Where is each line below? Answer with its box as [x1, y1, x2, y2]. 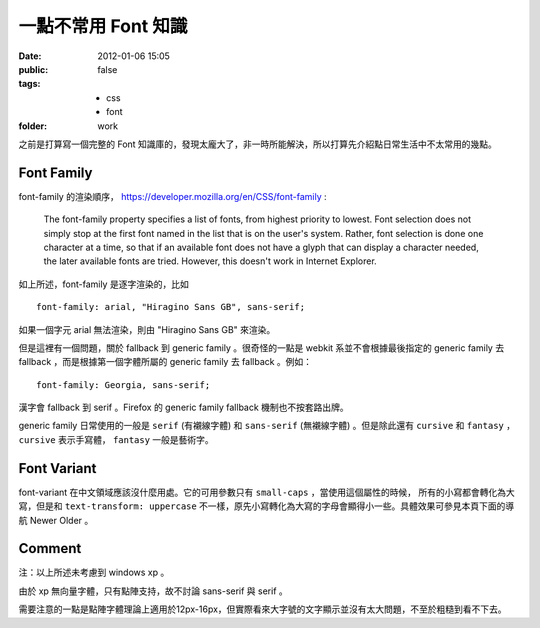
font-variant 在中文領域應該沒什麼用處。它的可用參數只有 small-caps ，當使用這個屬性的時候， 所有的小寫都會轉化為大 [18, 486, 515, 498]
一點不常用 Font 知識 [18, 15, 188, 37]
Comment [18, 540, 82, 557]
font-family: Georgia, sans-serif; [36, 379, 211, 390]
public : [18, 63, 49, 75]
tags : [18, 78, 41, 90]
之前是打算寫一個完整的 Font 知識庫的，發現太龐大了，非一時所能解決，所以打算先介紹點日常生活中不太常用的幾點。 [18, 138, 497, 150]
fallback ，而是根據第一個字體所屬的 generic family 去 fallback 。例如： [18, 356, 313, 368]
